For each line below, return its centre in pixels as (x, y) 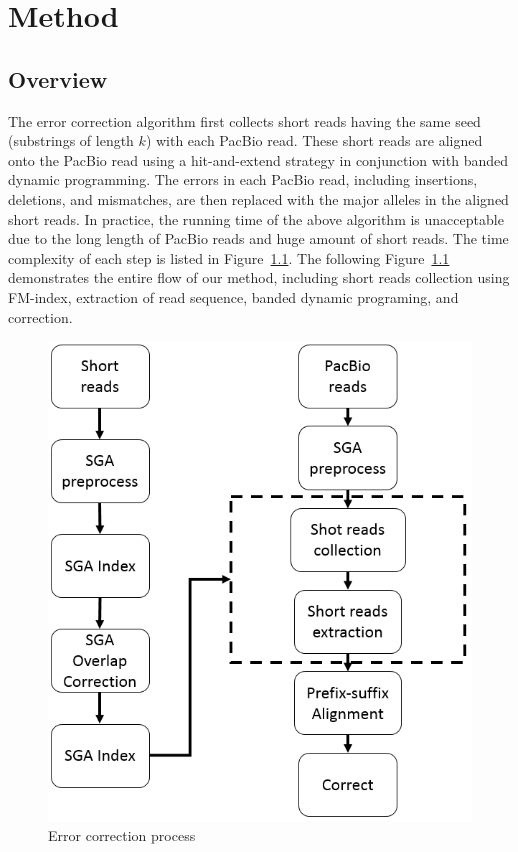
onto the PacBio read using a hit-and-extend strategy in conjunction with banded (258, 159)
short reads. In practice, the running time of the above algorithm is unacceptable (256, 218)
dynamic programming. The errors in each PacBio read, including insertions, (243, 179)
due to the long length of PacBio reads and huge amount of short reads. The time (258, 238)
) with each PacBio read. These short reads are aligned (314, 140)
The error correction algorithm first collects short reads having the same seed (244, 120)
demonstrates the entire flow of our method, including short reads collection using (259, 277)
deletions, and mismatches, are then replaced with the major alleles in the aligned (258, 198)
